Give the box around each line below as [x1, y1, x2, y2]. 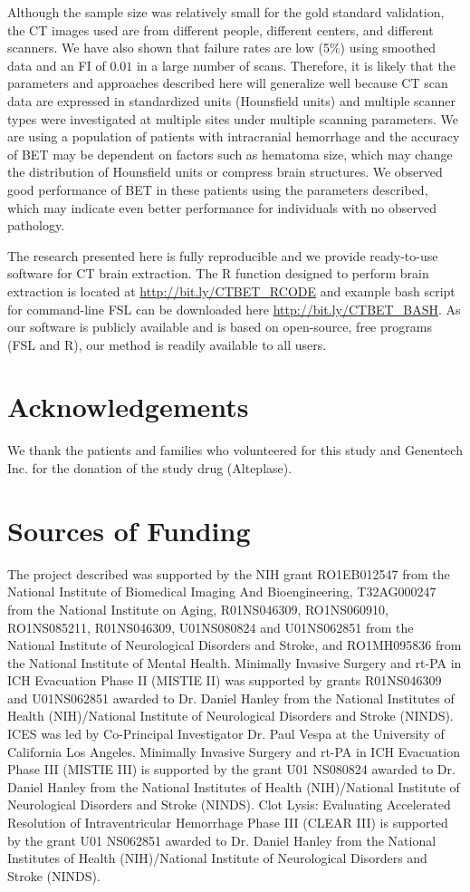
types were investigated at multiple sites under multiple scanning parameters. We [7, 109, 458, 128]
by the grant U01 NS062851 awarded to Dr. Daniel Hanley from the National [7, 830, 436, 849]
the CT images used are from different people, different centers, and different [7, 20, 434, 39]
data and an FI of [7, 55, 106, 74]
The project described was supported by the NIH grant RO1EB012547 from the [7, 564, 450, 583]
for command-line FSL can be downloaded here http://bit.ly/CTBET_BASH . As [7, 299, 461, 318]
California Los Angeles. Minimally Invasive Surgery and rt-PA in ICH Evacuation [7, 742, 460, 761]
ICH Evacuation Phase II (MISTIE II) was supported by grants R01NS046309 [7, 671, 442, 690]
